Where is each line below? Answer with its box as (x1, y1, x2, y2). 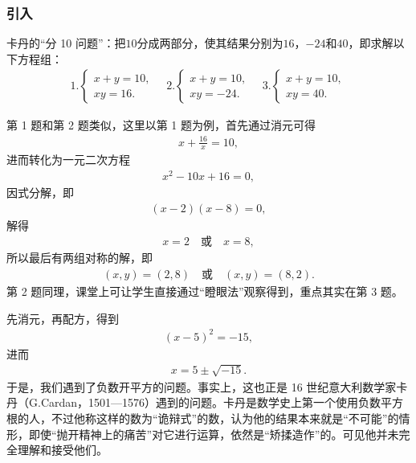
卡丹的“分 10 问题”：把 (6, 35, 126, 51)
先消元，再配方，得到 (6, 309, 119, 326)
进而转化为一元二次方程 (6, 151, 130, 168)
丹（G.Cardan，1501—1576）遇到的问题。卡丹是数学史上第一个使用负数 (6, 394, 381, 411)
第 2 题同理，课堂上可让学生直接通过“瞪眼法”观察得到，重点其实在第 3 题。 (6, 282, 403, 299)
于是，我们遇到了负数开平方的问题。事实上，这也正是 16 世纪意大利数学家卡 (6, 378, 408, 395)
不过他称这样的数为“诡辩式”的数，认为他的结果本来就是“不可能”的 (51, 410, 399, 427)
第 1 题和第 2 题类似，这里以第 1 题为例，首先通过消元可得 (6, 117, 316, 133)
